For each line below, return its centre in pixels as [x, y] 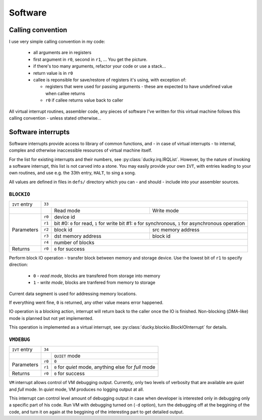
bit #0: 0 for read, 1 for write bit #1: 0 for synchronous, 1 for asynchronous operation [149, 223]
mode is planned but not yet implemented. [51, 318]
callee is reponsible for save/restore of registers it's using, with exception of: [110, 80]
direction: [18, 264]
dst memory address [78, 236]
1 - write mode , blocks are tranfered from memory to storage [94, 282]
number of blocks [74, 242]
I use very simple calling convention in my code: [57, 42]
